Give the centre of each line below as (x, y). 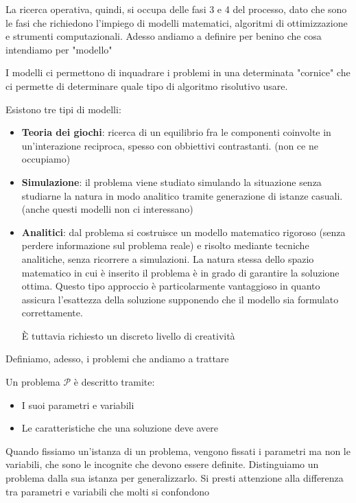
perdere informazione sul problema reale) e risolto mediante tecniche (165, 245)
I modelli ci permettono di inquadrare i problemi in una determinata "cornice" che (178, 72)
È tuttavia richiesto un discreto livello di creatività (128, 335)
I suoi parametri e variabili (78, 405)
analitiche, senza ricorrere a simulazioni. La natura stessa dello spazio (168, 258)
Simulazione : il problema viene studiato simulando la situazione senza (171, 182)
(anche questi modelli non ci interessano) (107, 209)
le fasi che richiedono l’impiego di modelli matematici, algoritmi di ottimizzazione (177, 22)
